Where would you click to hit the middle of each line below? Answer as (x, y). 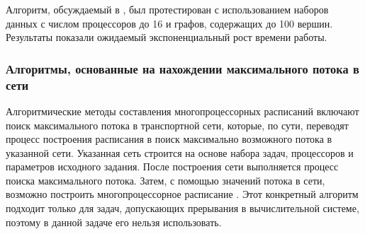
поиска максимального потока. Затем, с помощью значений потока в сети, (165, 180)
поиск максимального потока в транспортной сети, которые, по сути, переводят (177, 125)
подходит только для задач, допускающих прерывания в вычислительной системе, (182, 208)
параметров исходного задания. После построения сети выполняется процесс (172, 166)
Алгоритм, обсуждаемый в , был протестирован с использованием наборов (167, 9)
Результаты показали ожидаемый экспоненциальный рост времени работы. (167, 37)
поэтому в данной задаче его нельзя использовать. (114, 222)
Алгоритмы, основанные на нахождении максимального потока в (182, 68)
